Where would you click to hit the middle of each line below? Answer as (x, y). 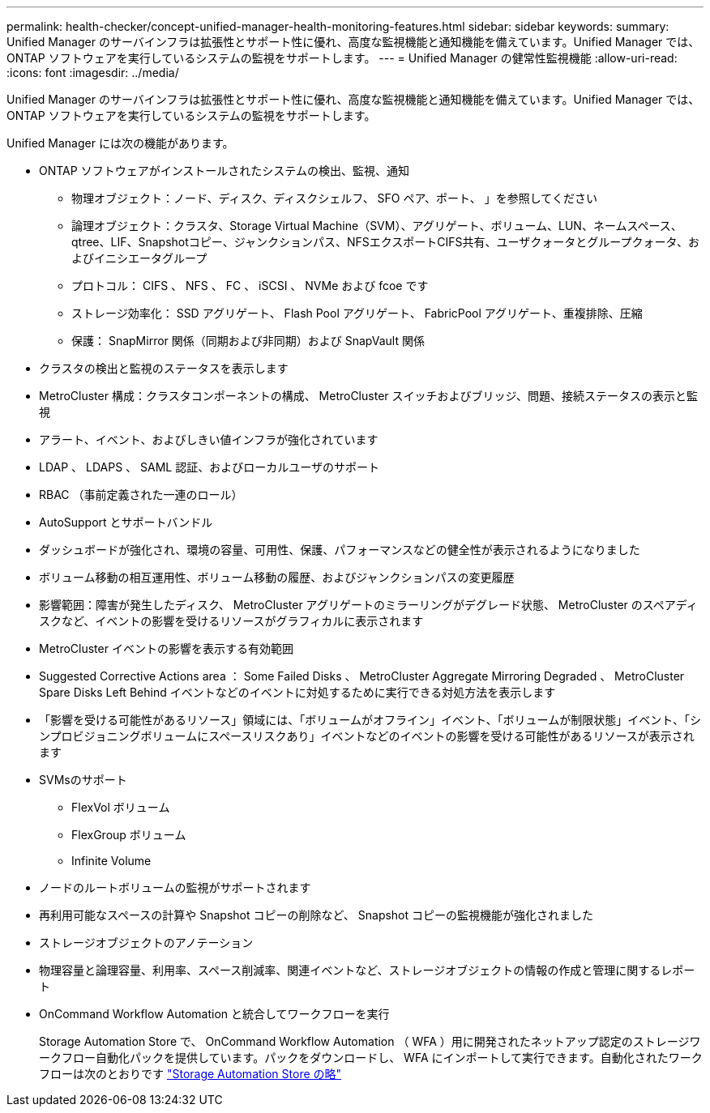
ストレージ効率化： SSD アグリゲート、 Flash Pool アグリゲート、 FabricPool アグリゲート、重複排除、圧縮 (357, 313)
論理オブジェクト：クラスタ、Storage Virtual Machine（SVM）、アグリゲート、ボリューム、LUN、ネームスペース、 (377, 226)
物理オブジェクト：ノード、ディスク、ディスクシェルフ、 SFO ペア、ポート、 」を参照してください (334, 198)
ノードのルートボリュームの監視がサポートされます (175, 887)
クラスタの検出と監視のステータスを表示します (164, 368)
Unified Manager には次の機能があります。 (120, 143)
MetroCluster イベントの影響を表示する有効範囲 (166, 648)
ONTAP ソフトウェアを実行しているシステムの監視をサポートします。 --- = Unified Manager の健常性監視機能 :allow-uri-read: (342, 58)
